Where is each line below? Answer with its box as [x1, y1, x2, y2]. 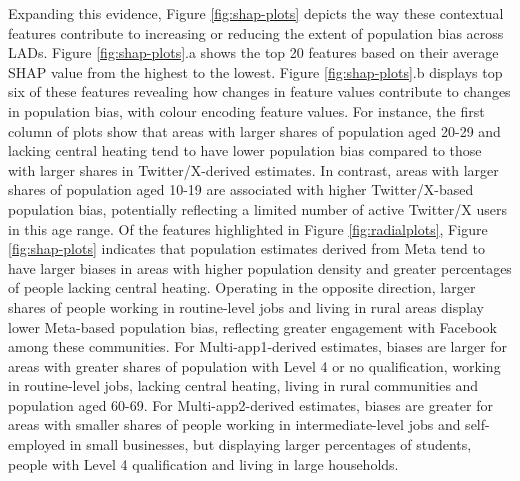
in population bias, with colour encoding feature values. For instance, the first [8, 100, 485, 121]
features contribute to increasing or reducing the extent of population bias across [8, 22, 504, 43]
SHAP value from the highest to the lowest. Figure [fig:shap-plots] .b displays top [8, 61, 503, 82]
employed [8, 434, 66, 455]
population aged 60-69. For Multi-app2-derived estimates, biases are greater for [8, 394, 493, 415]
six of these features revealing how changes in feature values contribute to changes [8, 81, 511, 102]
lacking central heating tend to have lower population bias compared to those [8, 140, 482, 161]
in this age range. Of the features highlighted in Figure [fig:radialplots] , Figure [8, 218, 488, 239]
